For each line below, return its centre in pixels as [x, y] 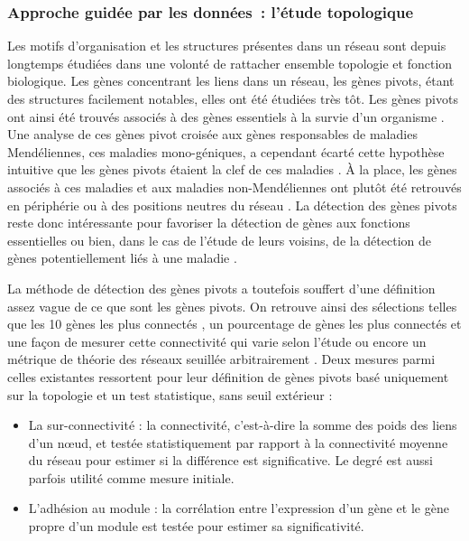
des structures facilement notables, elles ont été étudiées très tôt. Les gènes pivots [233, 98]
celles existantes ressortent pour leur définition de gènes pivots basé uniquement [228, 376]
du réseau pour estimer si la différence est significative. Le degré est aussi [230, 460]
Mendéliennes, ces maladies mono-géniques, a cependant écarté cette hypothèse [226, 151]
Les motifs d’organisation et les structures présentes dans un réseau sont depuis [227, 46]
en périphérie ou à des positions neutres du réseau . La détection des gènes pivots [232, 205]
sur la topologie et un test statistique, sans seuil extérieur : [170, 394]
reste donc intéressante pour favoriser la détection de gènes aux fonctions [209, 223]
